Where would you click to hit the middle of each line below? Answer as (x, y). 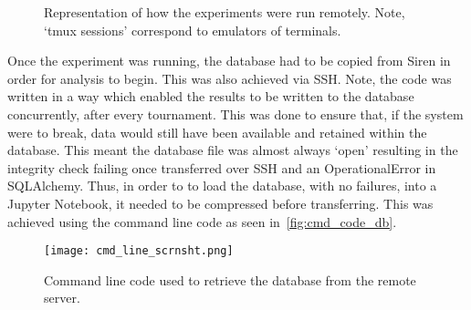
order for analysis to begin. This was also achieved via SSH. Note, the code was (230, 78)
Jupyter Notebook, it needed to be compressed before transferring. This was (220, 203)
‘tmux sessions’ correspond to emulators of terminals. (193, 30)
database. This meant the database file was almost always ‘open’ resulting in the (233, 150)
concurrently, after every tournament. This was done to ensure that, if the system (235, 114)
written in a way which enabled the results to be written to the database (211, 96)
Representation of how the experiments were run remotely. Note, (225, 12)
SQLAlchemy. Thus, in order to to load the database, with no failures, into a (222, 186)
